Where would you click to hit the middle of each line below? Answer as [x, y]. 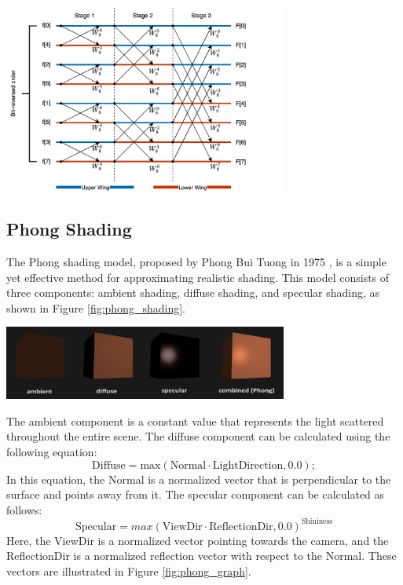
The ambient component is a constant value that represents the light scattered [195, 420]
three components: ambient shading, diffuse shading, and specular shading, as [193, 292]
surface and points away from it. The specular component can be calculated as [196, 494]
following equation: [52, 451]
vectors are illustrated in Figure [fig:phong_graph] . [129, 570]
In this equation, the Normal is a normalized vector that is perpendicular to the [199, 479]
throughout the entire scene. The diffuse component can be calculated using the [198, 436]
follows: [24, 509]
